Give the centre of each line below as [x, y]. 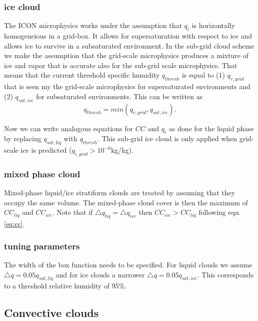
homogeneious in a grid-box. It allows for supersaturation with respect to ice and [128, 36]
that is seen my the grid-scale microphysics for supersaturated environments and [127, 86]
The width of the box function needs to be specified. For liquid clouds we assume [128, 264]
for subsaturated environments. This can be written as [119, 96]
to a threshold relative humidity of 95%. [65, 286]
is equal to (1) [203, 75]
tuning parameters [42, 246]
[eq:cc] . [14, 224]
